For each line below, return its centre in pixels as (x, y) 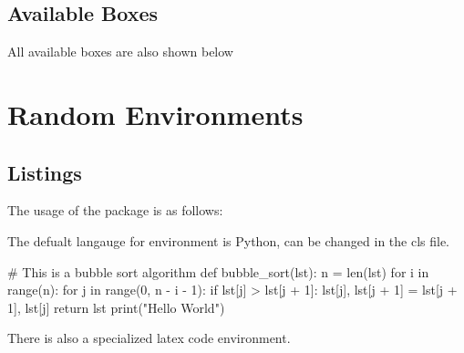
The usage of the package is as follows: (115, 210)
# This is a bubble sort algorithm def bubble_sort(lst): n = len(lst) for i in (218, 271)
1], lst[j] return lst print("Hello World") (116, 307)
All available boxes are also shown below (120, 52)
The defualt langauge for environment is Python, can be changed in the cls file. (229, 240)
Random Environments (155, 114)
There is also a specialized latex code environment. (149, 338)
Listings (45, 172)
